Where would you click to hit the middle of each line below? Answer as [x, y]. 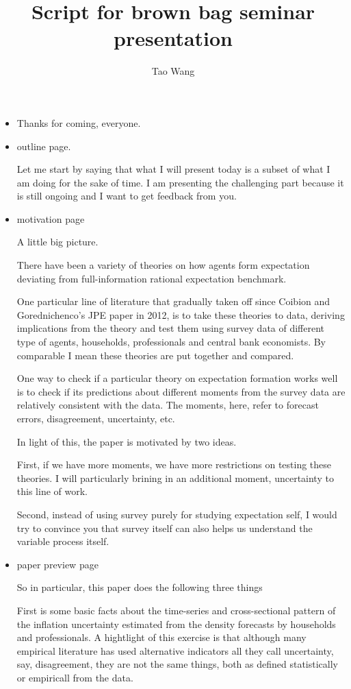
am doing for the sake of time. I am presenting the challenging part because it [180, 182]
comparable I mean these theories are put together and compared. [155, 355]
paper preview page [57, 564]
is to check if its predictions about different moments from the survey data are [181, 391]
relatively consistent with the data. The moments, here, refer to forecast [168, 405]
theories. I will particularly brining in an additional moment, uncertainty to [175, 478]
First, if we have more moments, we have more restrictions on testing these [174, 464]
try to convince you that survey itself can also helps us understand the [165, 528]
